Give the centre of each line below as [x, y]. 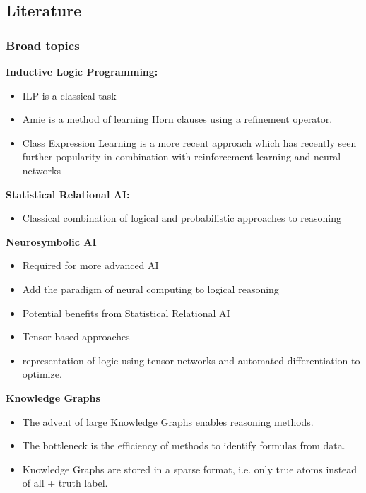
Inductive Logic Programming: [82, 71]
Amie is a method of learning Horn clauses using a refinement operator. [177, 119]
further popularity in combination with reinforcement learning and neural [182, 156]
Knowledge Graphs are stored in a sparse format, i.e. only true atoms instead [190, 469]
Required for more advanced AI [90, 265]
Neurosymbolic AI [51, 241]
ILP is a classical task [69, 95]
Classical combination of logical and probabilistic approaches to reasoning [182, 218]
